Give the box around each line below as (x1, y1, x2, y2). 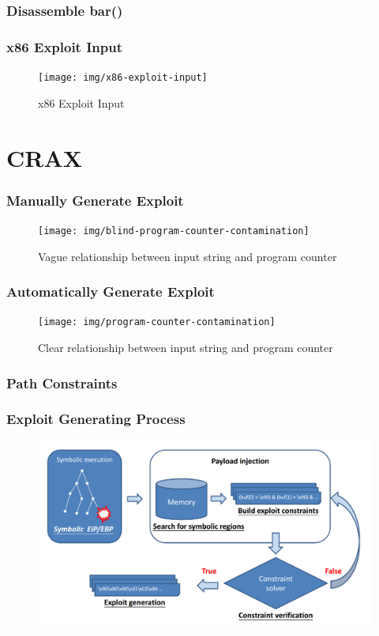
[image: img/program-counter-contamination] (38, 316, 276, 328)
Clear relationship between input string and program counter (38, 339, 333, 356)
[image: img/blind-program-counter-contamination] (38, 225, 310, 237)
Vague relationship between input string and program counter (38, 248, 337, 264)
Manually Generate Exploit (6, 190, 184, 210)
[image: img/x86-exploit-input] (38, 72, 208, 84)
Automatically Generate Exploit (6, 282, 215, 301)
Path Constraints (6, 373, 118, 392)
